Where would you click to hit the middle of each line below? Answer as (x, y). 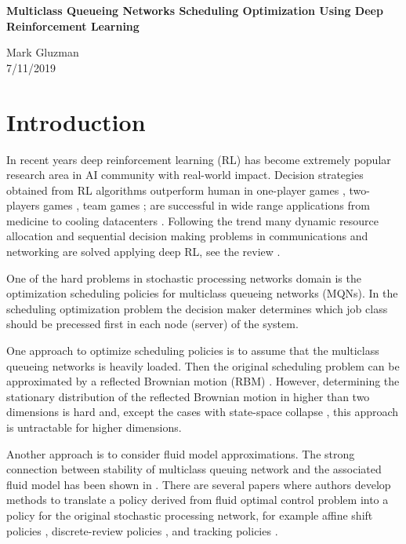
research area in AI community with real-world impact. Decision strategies (185, 175)
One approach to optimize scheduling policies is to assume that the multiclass (193, 350)
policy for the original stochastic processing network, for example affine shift (190, 515)
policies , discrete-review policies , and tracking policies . (142, 530)
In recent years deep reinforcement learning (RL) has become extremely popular (199, 159)
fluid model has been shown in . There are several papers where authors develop (199, 484)
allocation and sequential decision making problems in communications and (187, 236)
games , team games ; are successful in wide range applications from (207, 205)
